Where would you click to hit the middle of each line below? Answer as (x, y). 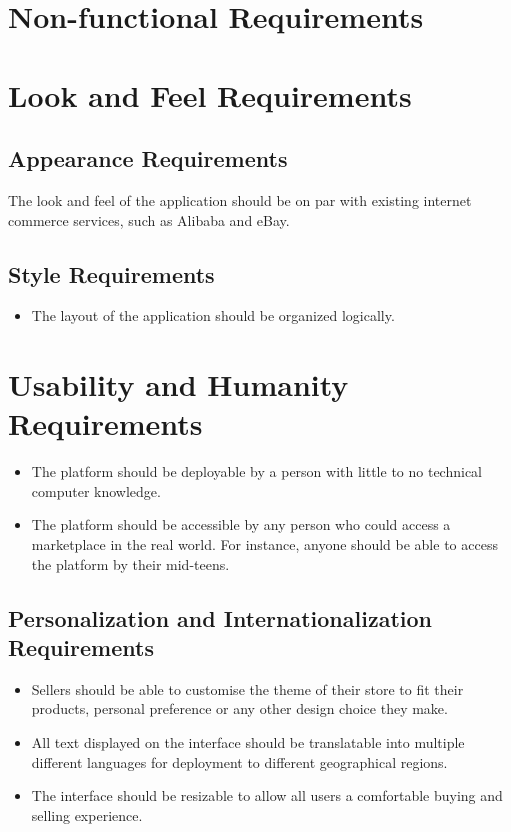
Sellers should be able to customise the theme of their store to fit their (247, 688)
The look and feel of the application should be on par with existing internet (240, 199)
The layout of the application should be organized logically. (213, 315)
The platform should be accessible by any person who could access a (241, 524)
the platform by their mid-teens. (130, 563)
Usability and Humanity (178, 384)
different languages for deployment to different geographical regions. (239, 761)
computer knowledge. (96, 490)
